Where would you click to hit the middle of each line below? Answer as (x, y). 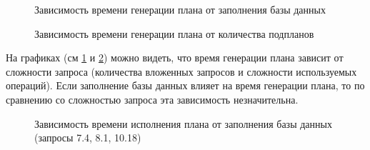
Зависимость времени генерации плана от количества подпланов (174, 33)
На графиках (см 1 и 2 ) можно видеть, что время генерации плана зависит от (175, 57)
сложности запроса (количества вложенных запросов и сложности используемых (181, 71)
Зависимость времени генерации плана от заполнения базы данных (180, 9)
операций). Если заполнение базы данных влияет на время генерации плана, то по (185, 85)
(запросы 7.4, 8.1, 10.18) (88, 137)
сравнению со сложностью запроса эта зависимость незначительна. (152, 99)
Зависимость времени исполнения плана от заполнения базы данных (183, 123)
